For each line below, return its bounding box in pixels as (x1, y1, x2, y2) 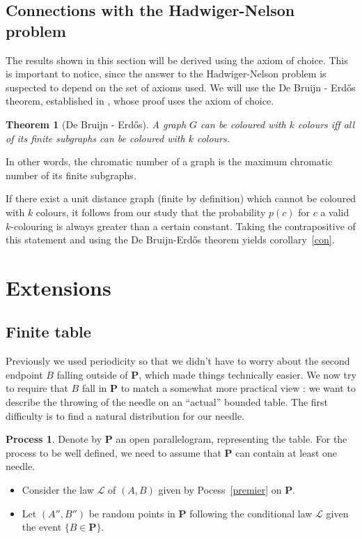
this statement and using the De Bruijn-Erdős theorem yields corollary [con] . (6, 232, 335, 247)
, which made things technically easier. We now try (139, 367, 356, 381)
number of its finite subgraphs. (6, 167, 136, 182)
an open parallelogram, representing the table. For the (116, 432, 347, 446)
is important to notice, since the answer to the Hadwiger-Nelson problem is (6, 66, 326, 81)
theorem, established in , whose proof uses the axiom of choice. (6, 93, 274, 108)
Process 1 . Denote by (6, 432, 102, 446)
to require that (6, 381, 68, 395)
